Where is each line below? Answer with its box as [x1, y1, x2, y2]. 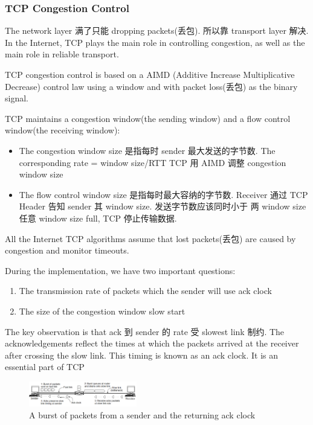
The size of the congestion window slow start [19, 304, 186, 317]
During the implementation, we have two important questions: [5, 264, 236, 276]
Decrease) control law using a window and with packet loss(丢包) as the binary [5, 80, 298, 92]
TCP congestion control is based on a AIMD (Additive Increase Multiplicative [5, 68, 295, 80]
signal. [5, 92, 28, 104]
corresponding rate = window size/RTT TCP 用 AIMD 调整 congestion [19, 156, 286, 168]
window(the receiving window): [5, 124, 120, 136]
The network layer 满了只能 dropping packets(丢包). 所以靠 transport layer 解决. [5, 24, 309, 37]
